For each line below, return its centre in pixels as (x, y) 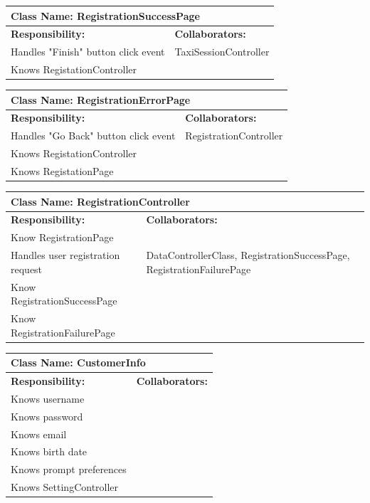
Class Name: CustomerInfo (78, 362)
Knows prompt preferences (69, 469)
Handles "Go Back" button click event (93, 136)
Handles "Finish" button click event (88, 52)
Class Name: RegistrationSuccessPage (105, 15)
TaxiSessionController (222, 52)
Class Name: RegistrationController (100, 201)
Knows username (48, 398)
